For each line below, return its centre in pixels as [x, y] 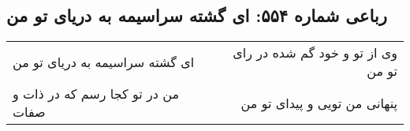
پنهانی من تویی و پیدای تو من [319, 103]
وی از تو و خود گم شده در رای [315, 53]
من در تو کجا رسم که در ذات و [96, 94]
